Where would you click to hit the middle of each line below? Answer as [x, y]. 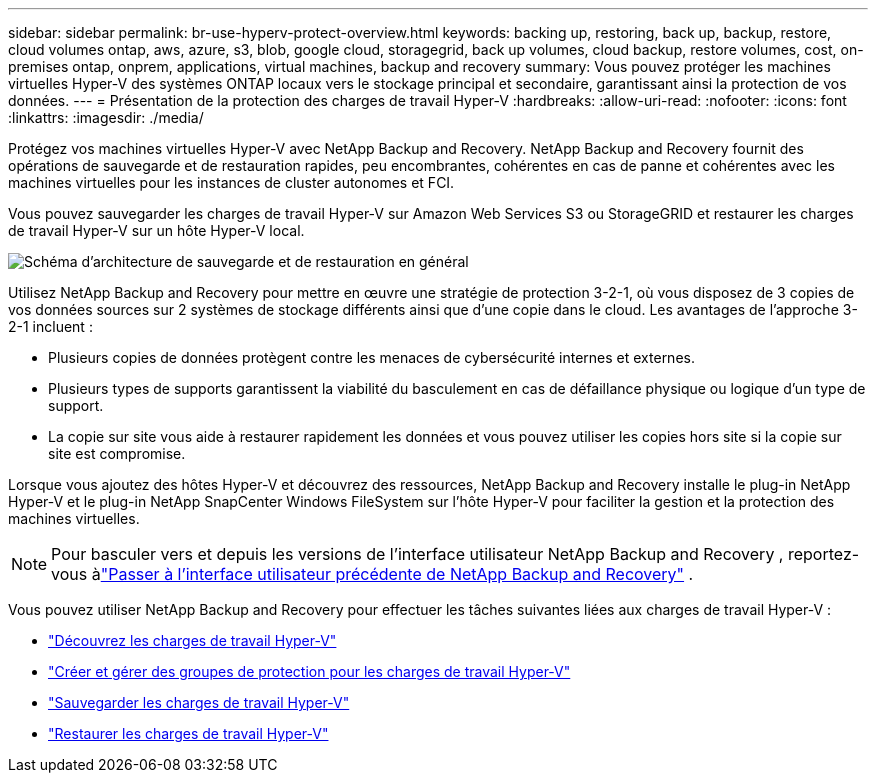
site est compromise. [117, 453]
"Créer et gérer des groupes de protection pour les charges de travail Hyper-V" [309, 671]
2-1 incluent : [50, 326]
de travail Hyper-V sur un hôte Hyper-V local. [156, 230]
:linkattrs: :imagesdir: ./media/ [106, 117]
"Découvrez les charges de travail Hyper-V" [192, 640]
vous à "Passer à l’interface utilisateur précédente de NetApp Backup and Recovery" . [372, 574]
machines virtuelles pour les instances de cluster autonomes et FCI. [231, 182]
